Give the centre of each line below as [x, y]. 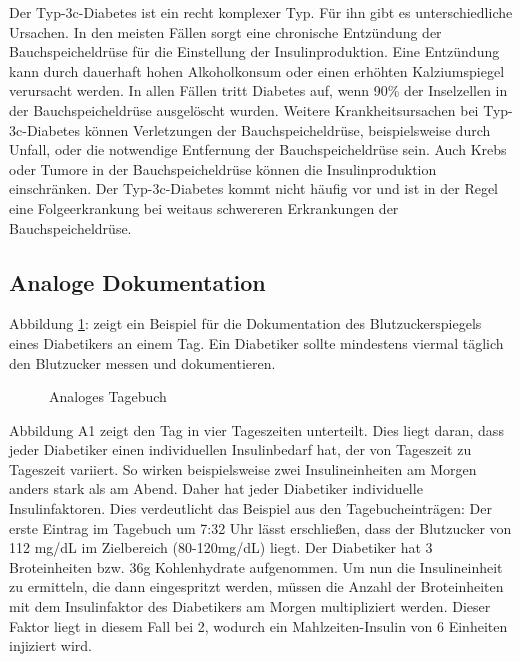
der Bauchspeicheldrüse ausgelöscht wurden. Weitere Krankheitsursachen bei [244, 109]
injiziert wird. [50, 645]
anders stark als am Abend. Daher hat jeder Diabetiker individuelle [216, 488]
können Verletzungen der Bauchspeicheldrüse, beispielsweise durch [287, 129]
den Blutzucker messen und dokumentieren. [142, 362]
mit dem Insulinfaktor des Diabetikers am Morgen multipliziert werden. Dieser [250, 606]
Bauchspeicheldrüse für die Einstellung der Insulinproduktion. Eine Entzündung [254, 51]
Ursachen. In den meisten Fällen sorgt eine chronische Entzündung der [225, 31]
